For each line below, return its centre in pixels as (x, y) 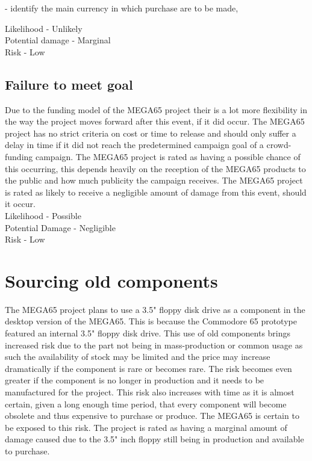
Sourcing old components (111, 280)
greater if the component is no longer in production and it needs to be (135, 380)
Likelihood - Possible (43, 215)
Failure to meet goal (69, 84)
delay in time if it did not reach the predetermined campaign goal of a (134, 145)
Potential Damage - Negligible (60, 227)
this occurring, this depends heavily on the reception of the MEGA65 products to (155, 168)
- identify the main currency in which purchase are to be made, (122, 8)
